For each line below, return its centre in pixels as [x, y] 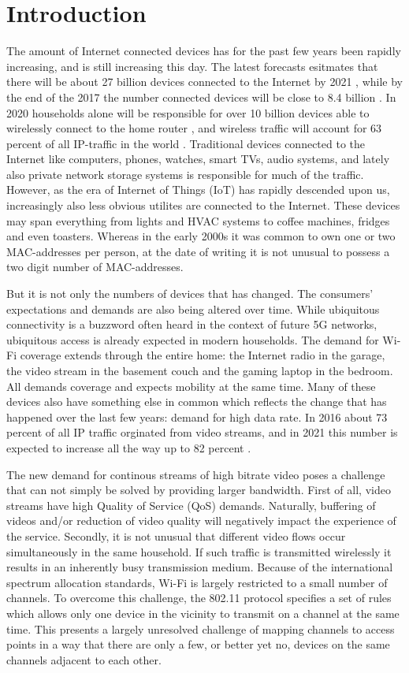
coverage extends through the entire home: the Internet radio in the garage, [203, 355]
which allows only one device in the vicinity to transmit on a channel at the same [203, 613]
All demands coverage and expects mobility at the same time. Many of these [191, 386]
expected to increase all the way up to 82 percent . [129, 447]
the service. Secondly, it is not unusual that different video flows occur [176, 535]
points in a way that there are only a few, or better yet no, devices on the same [198, 644]
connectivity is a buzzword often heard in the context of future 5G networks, [192, 324]
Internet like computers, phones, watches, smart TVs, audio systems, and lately [198, 159]
